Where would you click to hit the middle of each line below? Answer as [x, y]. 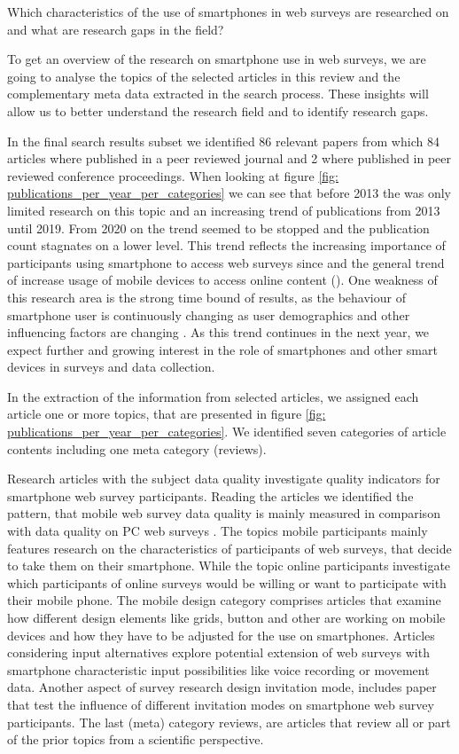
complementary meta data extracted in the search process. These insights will [218, 94]
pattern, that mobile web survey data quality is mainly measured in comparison [224, 513]
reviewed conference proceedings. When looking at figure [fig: [173, 175]
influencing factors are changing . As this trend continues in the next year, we [218, 332]
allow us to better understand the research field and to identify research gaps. [218, 110]
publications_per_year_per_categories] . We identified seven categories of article [227, 432]
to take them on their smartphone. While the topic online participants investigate [229, 565]
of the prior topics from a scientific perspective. [136, 739]
